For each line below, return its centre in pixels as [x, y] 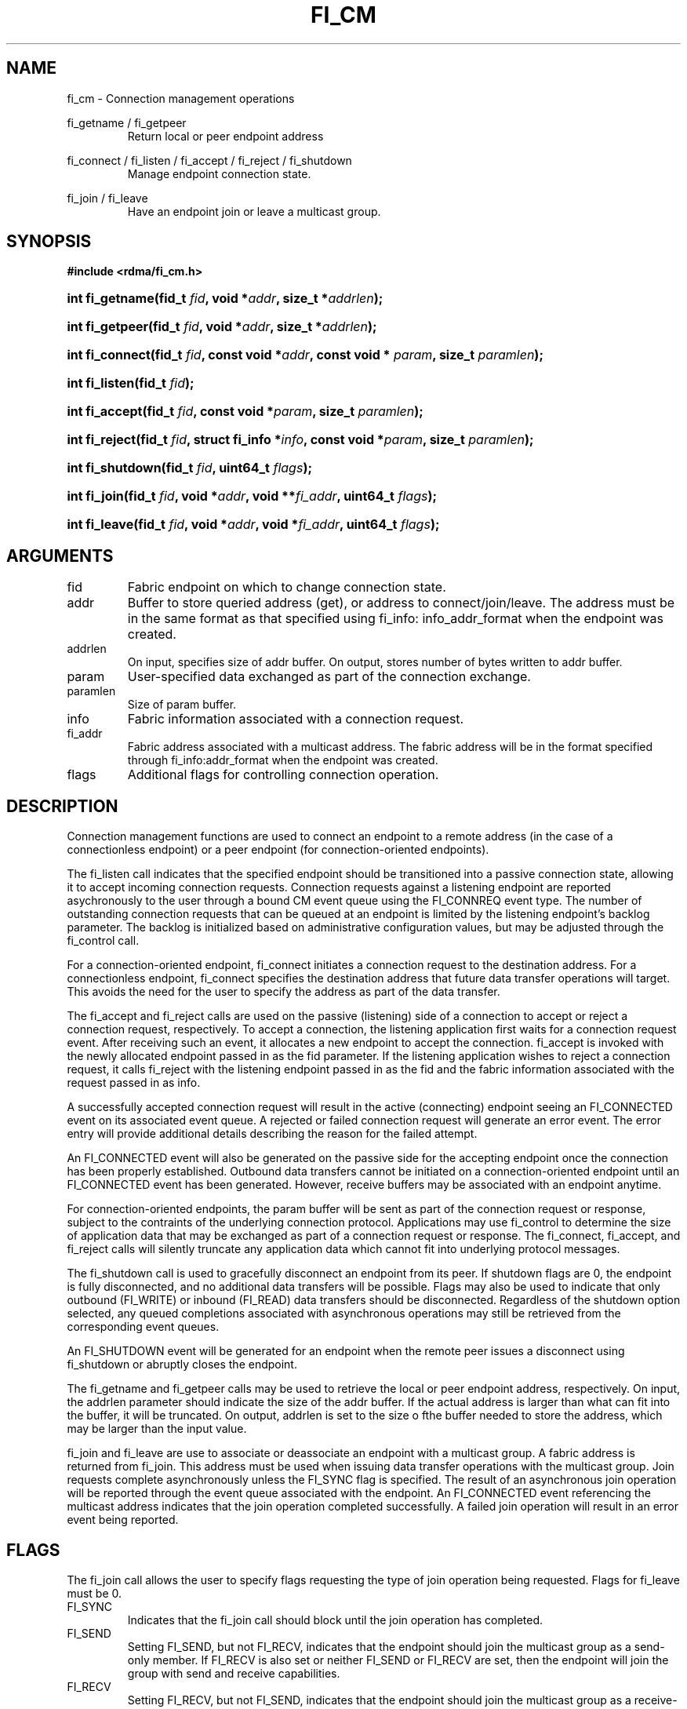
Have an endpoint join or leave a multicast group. [254, 211]
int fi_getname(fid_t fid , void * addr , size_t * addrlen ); [225, 299]
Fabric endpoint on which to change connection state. [287, 587]
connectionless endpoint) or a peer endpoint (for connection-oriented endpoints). [278, 850]
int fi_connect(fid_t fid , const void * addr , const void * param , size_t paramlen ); [305, 355]
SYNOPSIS [49, 242]
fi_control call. [103, 941]
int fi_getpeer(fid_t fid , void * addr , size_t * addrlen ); [222, 327]
